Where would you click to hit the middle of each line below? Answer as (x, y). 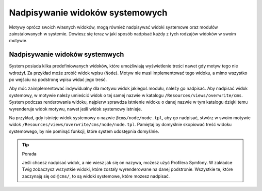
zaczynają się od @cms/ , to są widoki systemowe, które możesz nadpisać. (96, 176)
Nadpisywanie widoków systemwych (66, 55)
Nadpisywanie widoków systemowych (88, 13)
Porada (29, 154)
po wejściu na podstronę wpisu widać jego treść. (58, 80)
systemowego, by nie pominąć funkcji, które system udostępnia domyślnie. (84, 131)
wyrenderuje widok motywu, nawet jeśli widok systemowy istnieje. (75, 109)
